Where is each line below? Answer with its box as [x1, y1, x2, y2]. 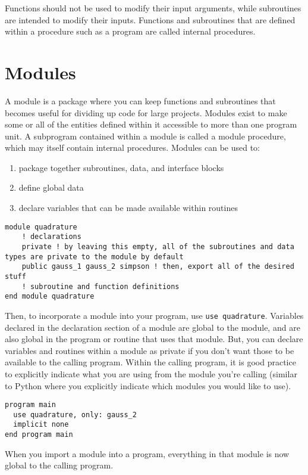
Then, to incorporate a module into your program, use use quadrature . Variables [5, 309, 304, 321]
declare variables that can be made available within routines [18, 201, 238, 214]
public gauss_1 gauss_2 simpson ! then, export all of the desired [21, 262, 294, 271]
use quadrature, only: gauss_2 [13, 410, 137, 419]
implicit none [13, 420, 69, 429]
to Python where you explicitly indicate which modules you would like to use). [5, 379, 291, 392]
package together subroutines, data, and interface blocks [18, 161, 224, 173]
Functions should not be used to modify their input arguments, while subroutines [5, 2, 301, 14]
